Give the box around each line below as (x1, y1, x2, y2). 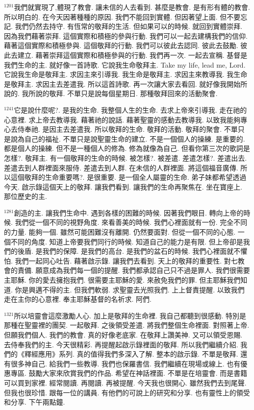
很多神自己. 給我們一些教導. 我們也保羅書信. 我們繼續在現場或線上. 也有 (10, 358, 241, 368)
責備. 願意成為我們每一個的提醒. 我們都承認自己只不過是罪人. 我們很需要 (17, 265, 250, 275)
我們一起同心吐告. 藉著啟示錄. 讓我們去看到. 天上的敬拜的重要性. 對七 (15, 255, 238, 265)
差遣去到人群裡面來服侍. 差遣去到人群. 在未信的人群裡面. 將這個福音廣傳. (4, 162, 238, 172)
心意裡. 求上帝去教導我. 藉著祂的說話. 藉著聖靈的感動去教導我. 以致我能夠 (4, 114, 241, 124)
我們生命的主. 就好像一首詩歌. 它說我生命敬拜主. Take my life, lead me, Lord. (4, 59, 246, 70)
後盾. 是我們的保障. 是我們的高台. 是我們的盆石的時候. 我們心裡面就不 (17, 246, 241, 256)
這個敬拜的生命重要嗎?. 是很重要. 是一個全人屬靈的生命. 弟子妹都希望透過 (10, 172, 247, 182)
